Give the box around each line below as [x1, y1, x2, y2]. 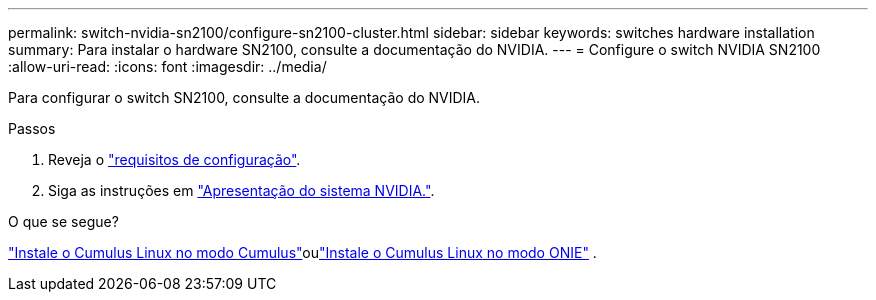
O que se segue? [8, 213, 119, 230]
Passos [8, 120, 56, 137]
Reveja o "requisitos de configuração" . [48, 151, 301, 168]
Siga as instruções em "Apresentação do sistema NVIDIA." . [48, 182, 435, 199]
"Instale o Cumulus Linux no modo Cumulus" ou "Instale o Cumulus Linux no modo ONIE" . [8, 244, 597, 261]
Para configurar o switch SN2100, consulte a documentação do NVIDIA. [8, 89, 481, 106]
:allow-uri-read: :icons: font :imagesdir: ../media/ [8, 58, 327, 75]
